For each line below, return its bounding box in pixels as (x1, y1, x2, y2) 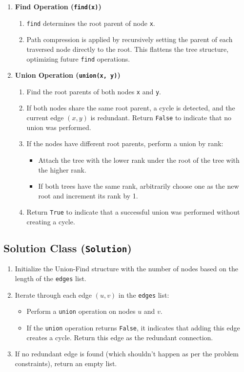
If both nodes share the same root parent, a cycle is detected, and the (26, 103, 235, 113)
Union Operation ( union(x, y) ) (15, 70, 121, 80)
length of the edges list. (15, 273, 86, 283)
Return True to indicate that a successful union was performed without (26, 207, 240, 217)
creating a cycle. (26, 216, 75, 226)
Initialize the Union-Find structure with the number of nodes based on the (15, 263, 238, 274)
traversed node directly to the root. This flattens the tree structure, (26, 44, 229, 54)
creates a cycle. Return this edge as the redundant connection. (26, 332, 213, 342)
